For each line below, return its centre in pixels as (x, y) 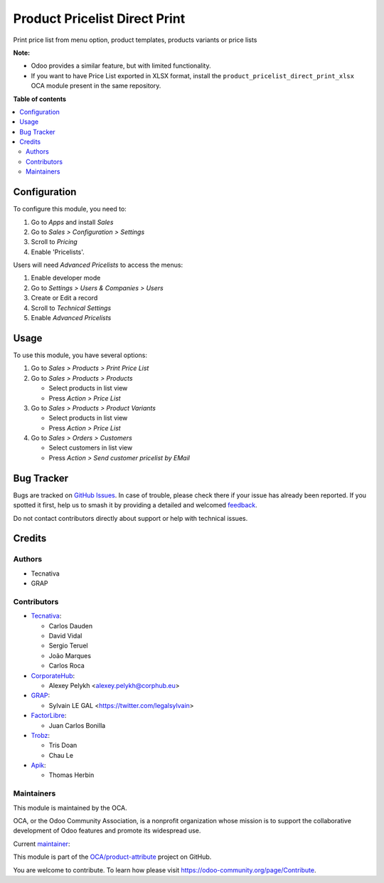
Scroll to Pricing (54, 242)
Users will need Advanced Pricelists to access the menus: (98, 265)
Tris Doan (63, 745)
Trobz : (40, 735)
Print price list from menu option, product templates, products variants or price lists (135, 40)
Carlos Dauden (70, 625)
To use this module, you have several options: (80, 355)
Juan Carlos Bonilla (77, 725)
